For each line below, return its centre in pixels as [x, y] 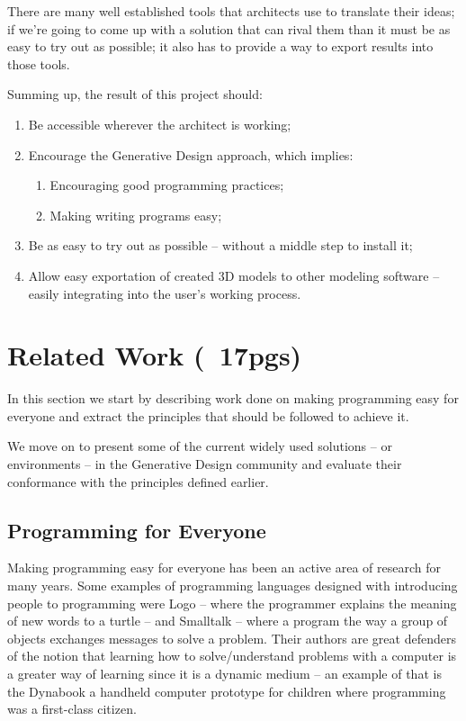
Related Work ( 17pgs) [155, 355]
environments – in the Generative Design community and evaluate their [205, 464]
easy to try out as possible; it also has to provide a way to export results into [220, 46]
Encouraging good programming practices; [167, 185]
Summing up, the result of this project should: [135, 94]
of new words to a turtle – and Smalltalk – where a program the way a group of [228, 621]
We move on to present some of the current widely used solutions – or [200, 446]
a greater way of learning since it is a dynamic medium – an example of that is [224, 673]
